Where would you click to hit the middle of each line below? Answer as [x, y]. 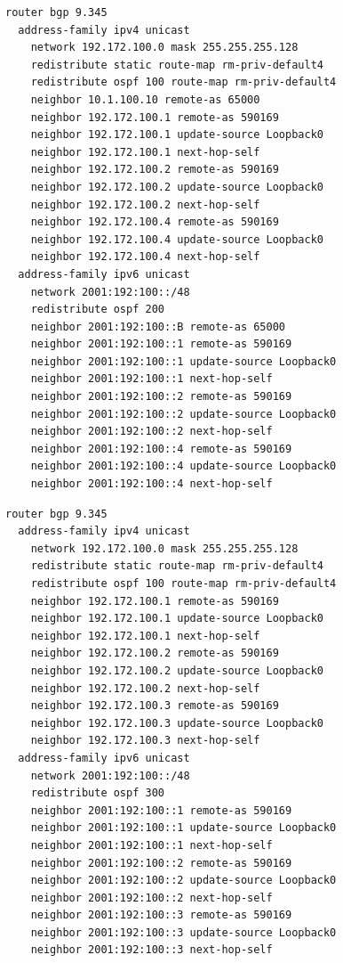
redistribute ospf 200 [97, 310]
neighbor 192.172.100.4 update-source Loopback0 [177, 239]
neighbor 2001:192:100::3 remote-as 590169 [161, 915]
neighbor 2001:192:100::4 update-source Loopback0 [183, 466]
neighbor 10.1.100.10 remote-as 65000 [145, 99]
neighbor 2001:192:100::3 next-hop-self [152, 950]
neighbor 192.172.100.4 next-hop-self [145, 257]
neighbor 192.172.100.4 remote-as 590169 [155, 222]
